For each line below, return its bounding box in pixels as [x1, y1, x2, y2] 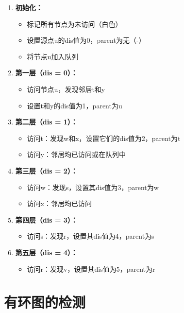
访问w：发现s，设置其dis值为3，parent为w [27, 182, 159, 192]
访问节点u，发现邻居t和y [27, 84, 105, 94]
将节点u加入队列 [27, 51, 79, 61]
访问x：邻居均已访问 [27, 198, 92, 209]
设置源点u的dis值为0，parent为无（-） [27, 35, 146, 45]
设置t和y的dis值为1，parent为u [27, 100, 122, 110]
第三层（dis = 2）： [15, 165, 78, 175]
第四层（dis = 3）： [15, 214, 78, 225]
